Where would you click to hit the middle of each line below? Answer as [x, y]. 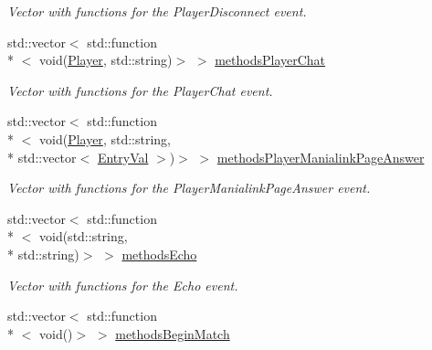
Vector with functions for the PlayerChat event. [140, 90]
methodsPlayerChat [270, 60]
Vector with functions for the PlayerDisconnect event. [157, 11]
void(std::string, [83, 236]
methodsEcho [159, 254]
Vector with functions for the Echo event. [123, 285]
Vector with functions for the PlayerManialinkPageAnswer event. [189, 188]
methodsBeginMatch [173, 333]
